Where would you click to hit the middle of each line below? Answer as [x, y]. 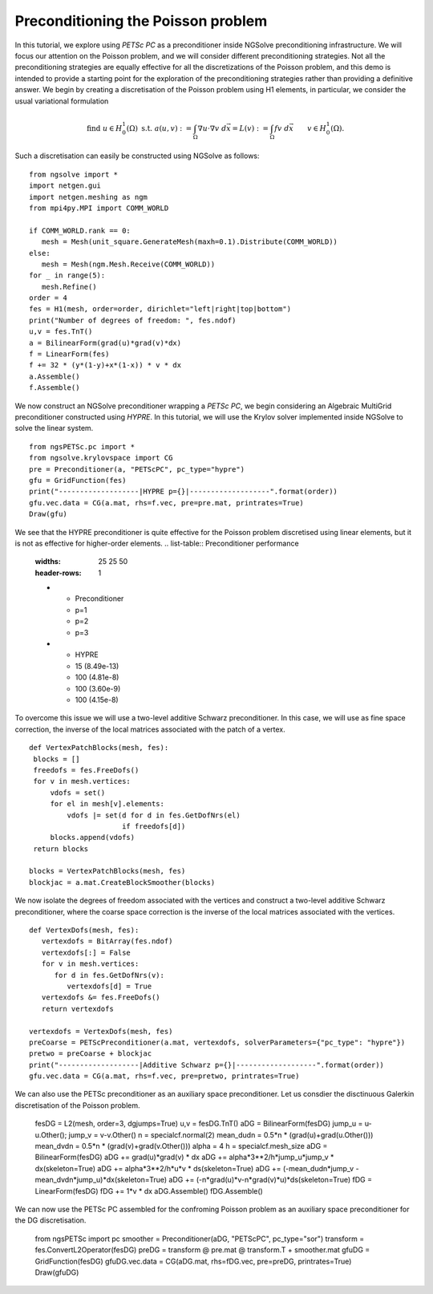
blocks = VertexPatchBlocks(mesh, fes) [107, 871]
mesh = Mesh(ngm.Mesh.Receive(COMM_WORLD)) [128, 264]
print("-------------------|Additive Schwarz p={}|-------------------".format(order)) [207, 1065]
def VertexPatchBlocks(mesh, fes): [99, 748]
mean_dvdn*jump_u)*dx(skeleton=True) [101, 1180]
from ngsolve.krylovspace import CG [101, 458]
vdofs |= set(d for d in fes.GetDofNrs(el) [154, 815]
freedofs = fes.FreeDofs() [86, 770]
